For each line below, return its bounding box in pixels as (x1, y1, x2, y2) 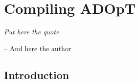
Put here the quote (4, 27, 59, 37)
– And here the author (4, 43, 71, 53)
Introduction (4, 67, 69, 82)
